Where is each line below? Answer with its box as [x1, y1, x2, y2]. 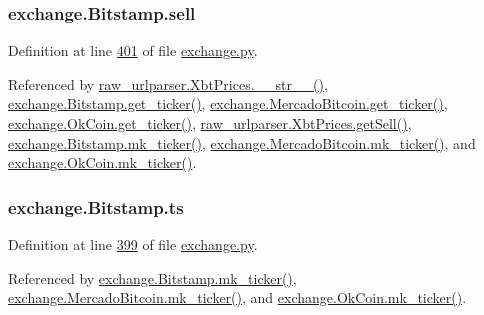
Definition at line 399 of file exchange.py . [8, 234, 258, 254]
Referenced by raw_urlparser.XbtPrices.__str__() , [8, 73, 328, 94]
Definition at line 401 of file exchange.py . [8, 40, 258, 61]
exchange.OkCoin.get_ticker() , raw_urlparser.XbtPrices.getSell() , [8, 113, 412, 133]
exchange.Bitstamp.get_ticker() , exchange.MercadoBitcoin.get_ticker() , [8, 93, 448, 114]
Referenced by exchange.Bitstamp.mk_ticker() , [8, 267, 297, 288]
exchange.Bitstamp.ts [8, 194, 184, 219]
